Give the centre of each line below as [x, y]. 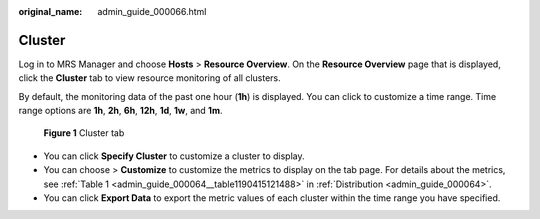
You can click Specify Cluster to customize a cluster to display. [174, 156]
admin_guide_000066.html [152, 11]
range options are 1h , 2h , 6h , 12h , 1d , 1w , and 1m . [120, 111]
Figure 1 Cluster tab [84, 133]
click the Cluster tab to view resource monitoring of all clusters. [150, 78]
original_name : [50, 11]
